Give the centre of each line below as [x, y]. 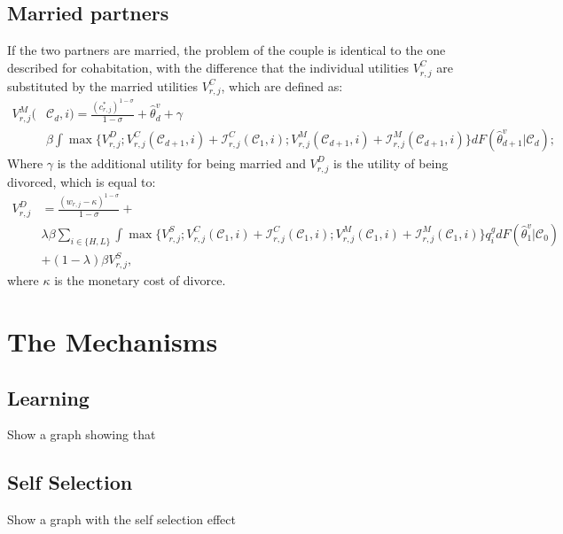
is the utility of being [391, 163]
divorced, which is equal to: [82, 181]
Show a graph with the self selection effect [121, 519]
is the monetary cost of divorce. [140, 280]
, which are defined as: [282, 85]
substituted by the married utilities [102, 85]
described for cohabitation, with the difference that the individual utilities [208, 67]
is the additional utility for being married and [181, 163]
